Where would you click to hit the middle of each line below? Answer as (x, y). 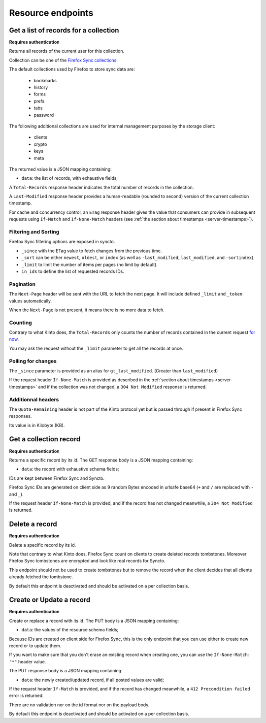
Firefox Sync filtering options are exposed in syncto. (62, 242)
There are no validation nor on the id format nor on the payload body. (79, 705)
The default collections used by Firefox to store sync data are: (72, 69)
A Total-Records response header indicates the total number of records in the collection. (101, 187)
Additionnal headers (34, 399)
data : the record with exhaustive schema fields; (70, 469)
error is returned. (26, 696)
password (44, 115)
